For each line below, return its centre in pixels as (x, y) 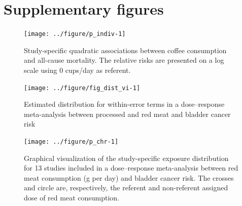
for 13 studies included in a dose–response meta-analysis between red (131, 168)
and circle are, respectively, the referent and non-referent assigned (126, 188)
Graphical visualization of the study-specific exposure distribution (126, 158)
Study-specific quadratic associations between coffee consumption (125, 50)
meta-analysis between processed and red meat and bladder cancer (127, 114)
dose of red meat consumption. (72, 198)
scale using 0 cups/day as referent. (77, 70)
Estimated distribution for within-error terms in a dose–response (124, 104)
